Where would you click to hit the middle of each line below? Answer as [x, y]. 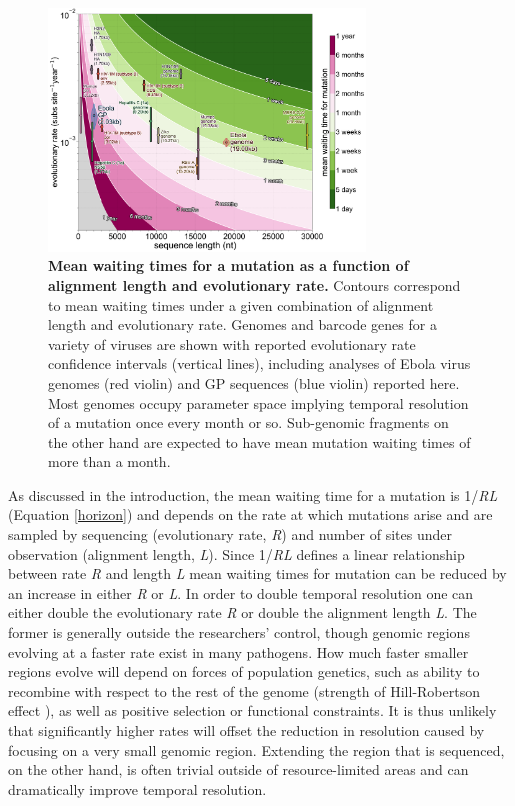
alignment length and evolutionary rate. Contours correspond [254, 284]
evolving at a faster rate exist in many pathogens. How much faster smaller [238, 651]
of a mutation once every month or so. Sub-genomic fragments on [248, 422]
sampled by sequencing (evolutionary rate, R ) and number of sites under [230, 534]
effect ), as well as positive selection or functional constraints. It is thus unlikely [252, 710]
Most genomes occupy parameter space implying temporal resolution [258, 402]
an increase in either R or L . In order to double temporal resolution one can [241, 592]
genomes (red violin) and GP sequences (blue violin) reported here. [254, 382]
